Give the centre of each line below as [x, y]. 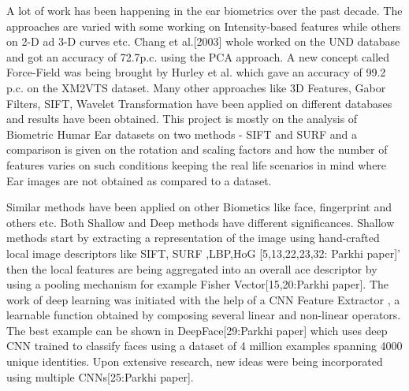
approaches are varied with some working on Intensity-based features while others [204, 26]
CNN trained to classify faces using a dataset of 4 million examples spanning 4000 [204, 346]
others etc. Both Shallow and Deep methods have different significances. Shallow [201, 222]
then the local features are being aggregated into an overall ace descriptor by [192, 268]
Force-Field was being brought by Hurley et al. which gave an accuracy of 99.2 [196, 72]
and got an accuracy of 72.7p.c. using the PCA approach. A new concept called [198, 56]
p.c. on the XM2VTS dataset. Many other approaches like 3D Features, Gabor [196, 87]
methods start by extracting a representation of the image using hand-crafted [193, 238]
